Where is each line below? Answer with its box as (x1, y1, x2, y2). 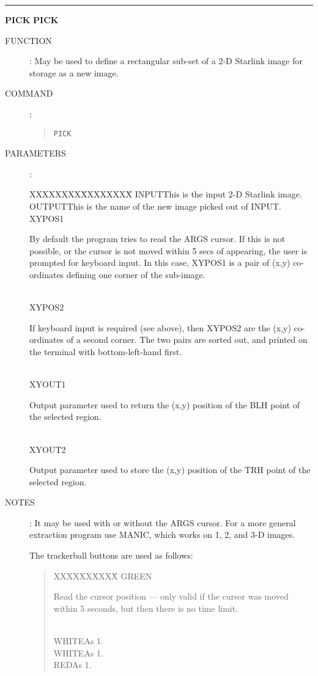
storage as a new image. (29, 66, 119, 79)
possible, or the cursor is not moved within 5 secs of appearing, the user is (29, 244, 308, 257)
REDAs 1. (53, 658, 92, 671)
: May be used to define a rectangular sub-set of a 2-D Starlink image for (29, 54, 303, 67)
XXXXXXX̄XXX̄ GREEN (53, 569, 152, 582)
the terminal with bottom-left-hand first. (29, 345, 182, 358)
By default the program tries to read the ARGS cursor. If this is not (29, 232, 286, 245)
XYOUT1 (29, 378, 66, 391)
